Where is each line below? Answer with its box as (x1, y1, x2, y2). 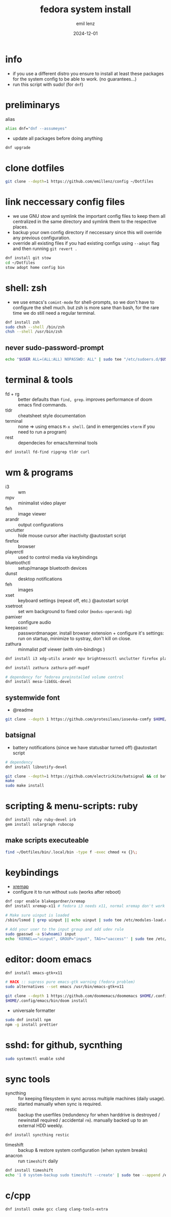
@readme (12, 707, 34, 713)
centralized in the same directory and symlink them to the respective (12, 218, 157, 225)
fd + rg (5, 391, 20, 397)
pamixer (5, 614, 22, 620)
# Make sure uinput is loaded (5, 913, 70, 918)
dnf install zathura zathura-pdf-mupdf (5, 665, 90, 670)
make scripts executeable (5, 836, 89, 845)
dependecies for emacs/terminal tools (18, 440, 98, 446)
